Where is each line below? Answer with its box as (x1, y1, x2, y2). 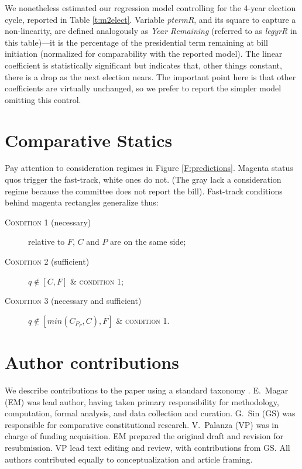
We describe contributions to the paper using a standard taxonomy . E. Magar (5, 384, 289, 396)
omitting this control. (5, 93, 81, 105)
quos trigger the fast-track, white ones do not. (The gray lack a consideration (5, 173, 282, 186)
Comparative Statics (5, 128, 173, 152)
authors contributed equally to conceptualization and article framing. (5, 453, 253, 465)
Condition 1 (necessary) (5, 215, 91, 228)
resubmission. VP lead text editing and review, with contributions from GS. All (5, 441, 290, 453)
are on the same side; (110, 235, 186, 248)
